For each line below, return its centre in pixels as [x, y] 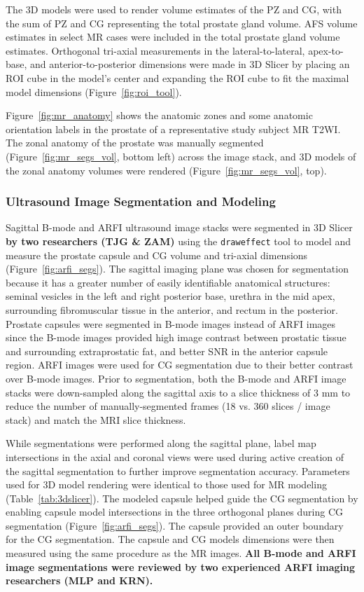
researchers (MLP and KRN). [79, 580]
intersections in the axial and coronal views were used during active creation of [175, 456]
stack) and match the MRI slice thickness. [96, 419]
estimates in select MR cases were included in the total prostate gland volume [173, 37]
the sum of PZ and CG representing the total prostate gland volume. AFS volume [182, 23]
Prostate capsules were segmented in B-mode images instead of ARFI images [171, 323]
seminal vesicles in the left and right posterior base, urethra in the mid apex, [170, 296]
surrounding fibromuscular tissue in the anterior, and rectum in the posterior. [172, 309]
